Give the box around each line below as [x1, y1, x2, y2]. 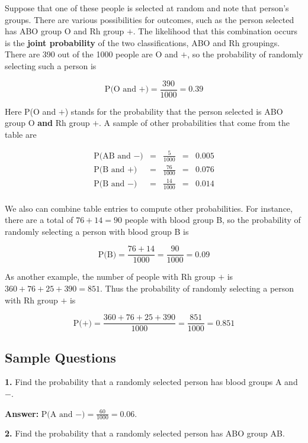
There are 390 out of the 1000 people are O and [5, 48, 178, 60]
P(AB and [94, 151, 131, 160]
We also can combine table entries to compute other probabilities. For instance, [5, 202, 293, 214]
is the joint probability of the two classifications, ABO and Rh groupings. [5, 36, 280, 48]
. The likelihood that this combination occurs [133, 25, 297, 37]
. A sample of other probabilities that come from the [99, 117, 290, 129]
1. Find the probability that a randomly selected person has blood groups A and [5, 376, 298, 388]
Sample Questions [5, 348, 116, 366]
